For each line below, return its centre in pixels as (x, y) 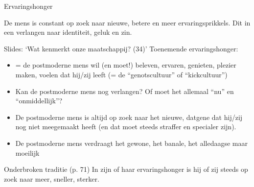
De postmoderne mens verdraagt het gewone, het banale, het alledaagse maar (132, 143)
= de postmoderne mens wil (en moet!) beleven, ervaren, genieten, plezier (126, 65)
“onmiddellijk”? (39, 101)
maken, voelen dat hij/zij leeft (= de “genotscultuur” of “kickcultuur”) (121, 74)
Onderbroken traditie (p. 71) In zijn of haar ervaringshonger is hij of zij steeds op (126, 169)
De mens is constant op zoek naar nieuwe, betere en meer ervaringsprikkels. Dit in (127, 22)
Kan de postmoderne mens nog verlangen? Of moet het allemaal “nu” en (125, 91)
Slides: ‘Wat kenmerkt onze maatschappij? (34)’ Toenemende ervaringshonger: (121, 48)
